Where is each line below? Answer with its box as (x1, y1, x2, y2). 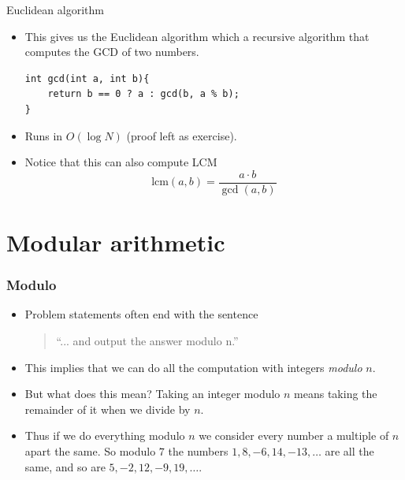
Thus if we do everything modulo (24, 427, 185, 444)
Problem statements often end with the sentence (24, 306, 258, 322)
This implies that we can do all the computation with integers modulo (24, 359, 362, 375)
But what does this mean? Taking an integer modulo (24, 385, 281, 402)
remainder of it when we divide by (24, 400, 191, 417)
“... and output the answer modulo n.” (56, 333, 239, 348)
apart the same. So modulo (24, 442, 156, 459)
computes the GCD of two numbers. (24, 43, 199, 60)
